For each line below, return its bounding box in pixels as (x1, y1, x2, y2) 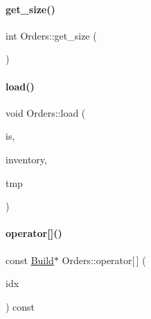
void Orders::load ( (6, 105, 86, 120)
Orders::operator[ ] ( (62, 252, 146, 267)
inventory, (6, 152, 47, 166)
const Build (6, 252, 54, 267)
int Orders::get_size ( (6, 28, 97, 42)
